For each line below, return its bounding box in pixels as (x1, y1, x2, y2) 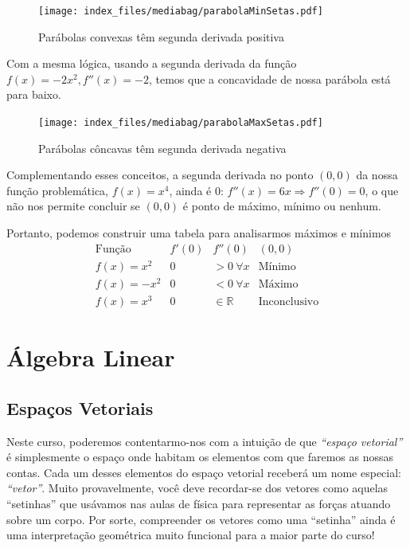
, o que (365, 182, 399, 198)
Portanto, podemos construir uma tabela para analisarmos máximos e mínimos (6, 225, 392, 241)
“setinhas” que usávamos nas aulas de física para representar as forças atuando (6, 495, 391, 511)
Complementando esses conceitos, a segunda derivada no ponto (6, 166, 314, 183)
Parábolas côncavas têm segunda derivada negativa (38, 139, 287, 156)
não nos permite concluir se (6, 198, 140, 214)
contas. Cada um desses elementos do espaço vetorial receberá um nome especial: (6, 464, 401, 480)
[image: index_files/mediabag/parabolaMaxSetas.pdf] (38, 117, 323, 129)
